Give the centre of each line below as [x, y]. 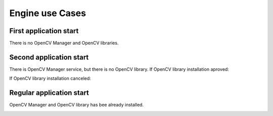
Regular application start [49, 93]
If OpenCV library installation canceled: [50, 78]
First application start [44, 31]
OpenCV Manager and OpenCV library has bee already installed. [77, 105]
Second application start [49, 57]
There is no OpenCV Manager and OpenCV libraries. [64, 43]
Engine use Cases [48, 13]
